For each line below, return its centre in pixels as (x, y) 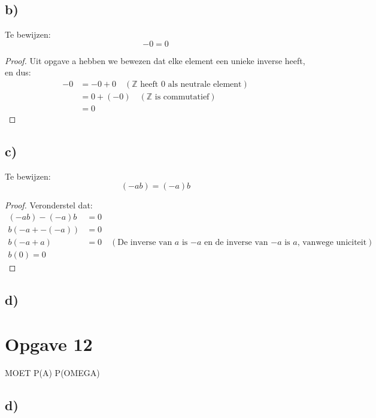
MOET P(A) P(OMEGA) (52, 372)
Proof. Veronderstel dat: (49, 205)
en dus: (18, 72)
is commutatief (182, 97)
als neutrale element (205, 84)
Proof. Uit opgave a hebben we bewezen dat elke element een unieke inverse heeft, (155, 60)
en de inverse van (236, 243)
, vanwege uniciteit (332, 243)
